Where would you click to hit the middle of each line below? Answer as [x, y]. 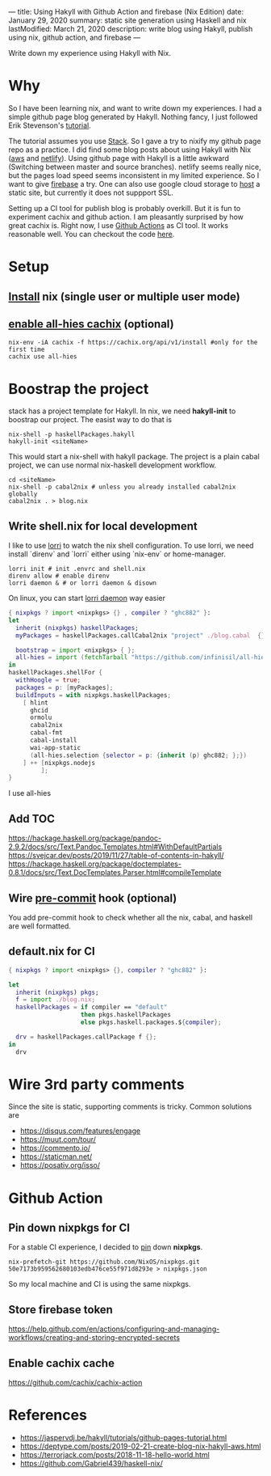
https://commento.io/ [55, 1148]
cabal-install [54, 740]
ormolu [41, 718]
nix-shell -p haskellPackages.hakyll [72, 435]
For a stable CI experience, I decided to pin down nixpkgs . [106, 1247]
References [48, 1415]
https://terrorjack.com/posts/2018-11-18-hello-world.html [115, 1455]
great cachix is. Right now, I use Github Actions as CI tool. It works [118, 225]
